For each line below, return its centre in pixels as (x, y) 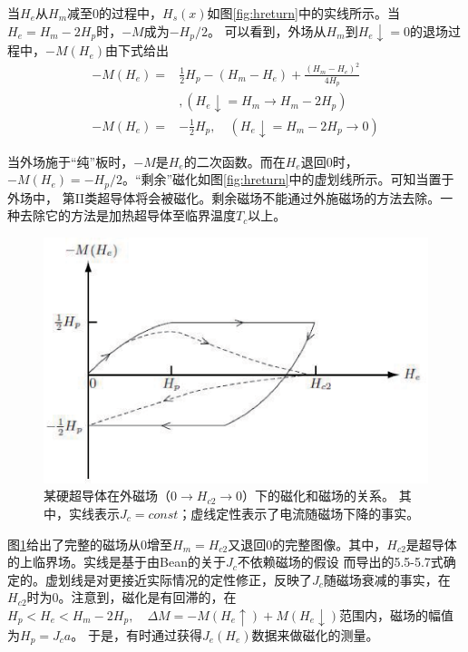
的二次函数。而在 (234, 161)
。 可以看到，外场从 (267, 30)
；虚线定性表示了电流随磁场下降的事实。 (299, 513)
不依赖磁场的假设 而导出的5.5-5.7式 (340, 562)
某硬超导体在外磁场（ (107, 496)
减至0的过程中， (115, 13)
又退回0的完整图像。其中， (307, 544)
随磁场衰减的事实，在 (387, 579)
